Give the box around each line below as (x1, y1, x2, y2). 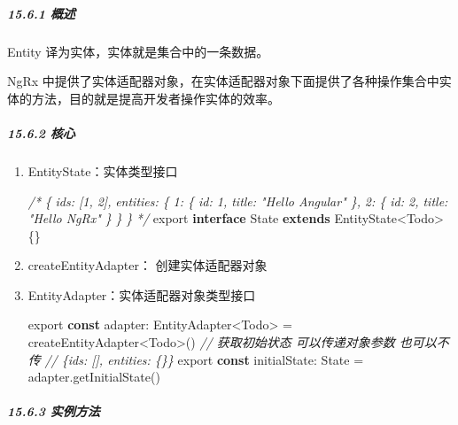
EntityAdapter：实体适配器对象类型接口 (27, 285, 256, 304)
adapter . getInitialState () (27, 367, 160, 386)
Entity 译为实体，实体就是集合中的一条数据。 (7, 42, 269, 60)
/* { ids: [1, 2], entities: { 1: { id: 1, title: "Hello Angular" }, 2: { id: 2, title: (27, 191, 448, 210)
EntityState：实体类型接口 (27, 161, 178, 180)
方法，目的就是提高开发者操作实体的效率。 (31, 89, 280, 107)
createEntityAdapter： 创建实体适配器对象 (27, 256, 268, 274)
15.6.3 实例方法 (7, 402, 100, 421)
